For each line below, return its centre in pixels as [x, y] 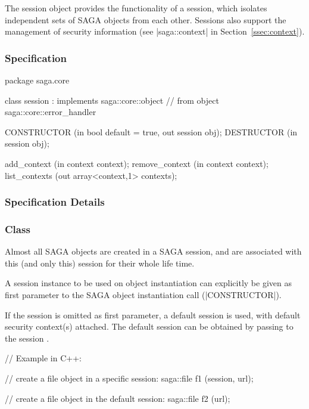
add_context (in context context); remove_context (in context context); [137, 163]
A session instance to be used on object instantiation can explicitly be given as [148, 283]
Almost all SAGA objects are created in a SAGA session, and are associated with [153, 251]
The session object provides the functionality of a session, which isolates [136, 8]
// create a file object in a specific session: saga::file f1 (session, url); [129, 378]
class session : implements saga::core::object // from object [112, 100]
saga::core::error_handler [51, 112]
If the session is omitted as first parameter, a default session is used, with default [153, 315]
